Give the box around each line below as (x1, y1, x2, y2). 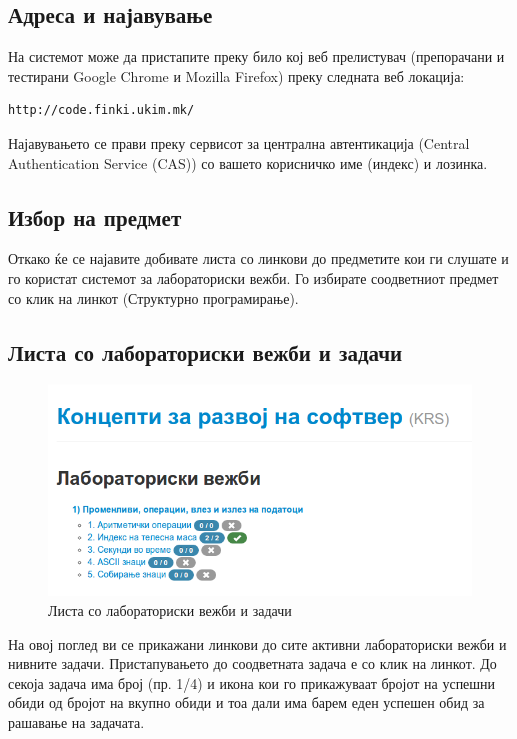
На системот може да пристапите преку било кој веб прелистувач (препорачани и (8, 46, 505, 67)
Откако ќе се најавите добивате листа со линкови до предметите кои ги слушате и (8, 248, 509, 269)
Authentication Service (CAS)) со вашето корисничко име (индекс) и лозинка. (8, 152, 488, 173)
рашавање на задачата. (8, 711, 145, 732)
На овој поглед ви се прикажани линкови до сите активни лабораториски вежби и (8, 633, 507, 654)
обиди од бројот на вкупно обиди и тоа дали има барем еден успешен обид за (8, 692, 485, 713)
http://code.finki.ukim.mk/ (8, 103, 195, 118)
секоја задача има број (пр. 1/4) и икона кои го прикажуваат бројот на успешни (8, 672, 496, 693)
